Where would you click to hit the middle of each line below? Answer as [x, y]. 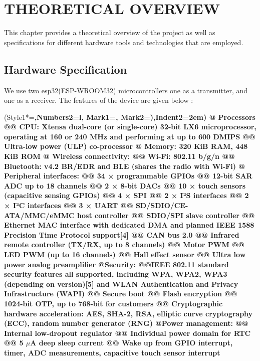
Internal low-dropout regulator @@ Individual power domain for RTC [127, 333]
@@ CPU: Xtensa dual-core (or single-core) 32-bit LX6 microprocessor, [130, 127]
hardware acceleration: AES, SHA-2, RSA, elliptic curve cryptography [128, 313]
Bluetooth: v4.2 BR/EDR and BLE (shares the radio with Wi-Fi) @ [124, 166]
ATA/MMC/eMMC [39, 215]
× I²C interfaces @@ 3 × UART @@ [69, 205]
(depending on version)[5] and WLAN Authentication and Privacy [121, 284]
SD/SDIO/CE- [162, 205]
